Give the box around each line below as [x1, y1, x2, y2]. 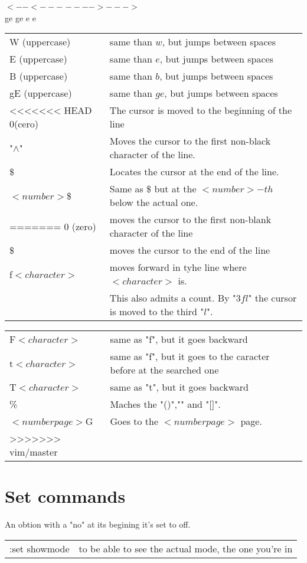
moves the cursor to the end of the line [109, 243, 270, 257]
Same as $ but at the [109, 182, 197, 196]
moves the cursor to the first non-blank [109, 212, 272, 227]
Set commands [5, 484, 126, 508]
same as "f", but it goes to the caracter [110, 349, 270, 364]
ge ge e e [5, 11, 36, 24]
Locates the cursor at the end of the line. [109, 165, 279, 179]
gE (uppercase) [9, 86, 72, 100]
